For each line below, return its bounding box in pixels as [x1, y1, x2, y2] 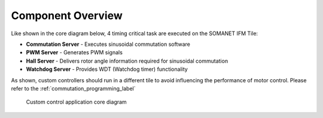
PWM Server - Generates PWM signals [26, 49, 123, 56]
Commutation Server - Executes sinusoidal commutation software [26, 41, 191, 48]
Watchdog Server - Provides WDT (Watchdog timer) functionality [26, 66, 188, 73]
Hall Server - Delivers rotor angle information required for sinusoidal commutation [26, 57, 228, 64]
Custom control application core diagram [26, 98, 127, 105]
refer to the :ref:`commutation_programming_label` [11, 85, 136, 92]
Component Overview [11, 9, 123, 22]
